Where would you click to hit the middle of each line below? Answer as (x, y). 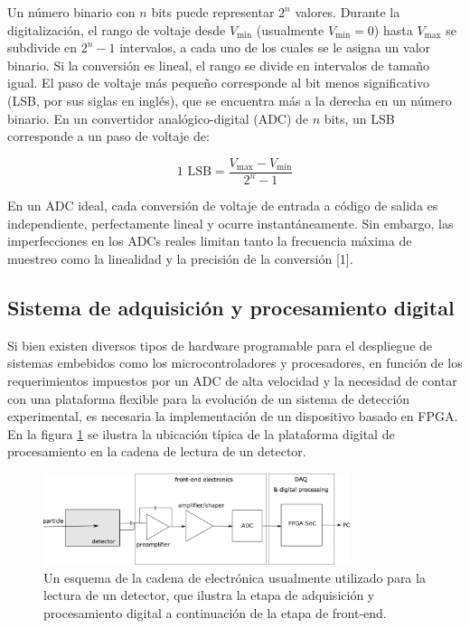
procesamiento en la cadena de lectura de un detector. (157, 451)
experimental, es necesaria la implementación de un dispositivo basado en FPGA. (233, 416)
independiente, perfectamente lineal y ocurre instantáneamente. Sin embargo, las (230, 223)
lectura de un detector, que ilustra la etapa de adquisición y (209, 595)
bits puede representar (213, 12)
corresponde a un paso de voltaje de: (108, 136)
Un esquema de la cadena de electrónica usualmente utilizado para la (235, 577)
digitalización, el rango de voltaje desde (117, 29)
